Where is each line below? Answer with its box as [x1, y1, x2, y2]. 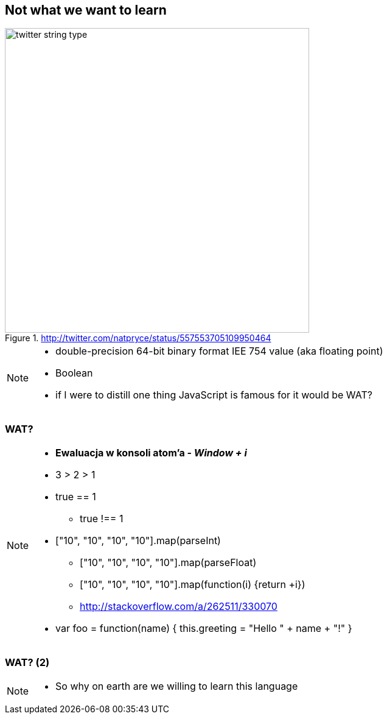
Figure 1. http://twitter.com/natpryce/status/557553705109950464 [5, 333, 271, 344]
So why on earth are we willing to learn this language [55, 679, 298, 692]
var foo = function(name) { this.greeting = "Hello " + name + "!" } [55, 622, 352, 635]
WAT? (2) [5, 656, 50, 668]
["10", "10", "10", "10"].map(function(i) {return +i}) [80, 578, 305, 591]
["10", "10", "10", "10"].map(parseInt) [55, 534, 221, 547]
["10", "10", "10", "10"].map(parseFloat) [80, 556, 257, 569]
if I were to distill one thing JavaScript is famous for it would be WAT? [55, 389, 372, 402]
